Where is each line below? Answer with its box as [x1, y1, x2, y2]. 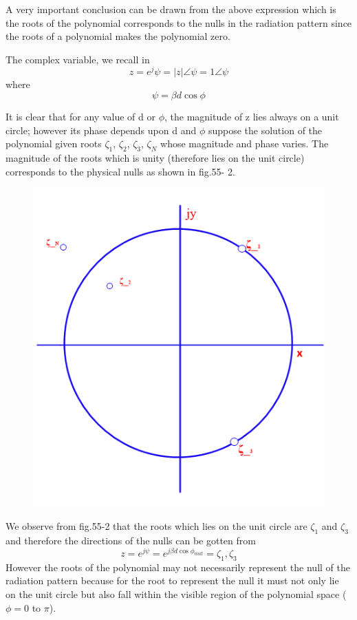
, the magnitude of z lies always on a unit [164, 109, 339, 124]
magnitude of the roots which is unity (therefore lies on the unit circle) [6, 151, 305, 165]
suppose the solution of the [208, 122, 323, 137]
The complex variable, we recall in [6, 52, 150, 66]
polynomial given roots [6, 136, 102, 151]
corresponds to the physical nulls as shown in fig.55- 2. [6, 164, 235, 178]
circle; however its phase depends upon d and [6, 122, 197, 137]
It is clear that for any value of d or [6, 109, 155, 124]
